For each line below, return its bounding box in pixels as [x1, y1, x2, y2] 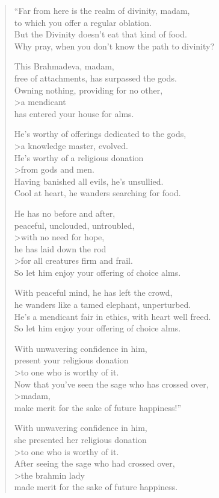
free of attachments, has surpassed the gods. [14, 71, 177, 84]
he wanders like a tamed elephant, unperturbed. [14, 298, 191, 311]
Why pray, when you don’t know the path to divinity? [14, 39, 215, 52]
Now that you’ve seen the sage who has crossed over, [14, 377, 209, 390]
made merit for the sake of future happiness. [14, 480, 178, 493]
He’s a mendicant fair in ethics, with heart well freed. [14, 310, 211, 322]
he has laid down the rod [14, 242, 106, 255]
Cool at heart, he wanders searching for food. [14, 187, 181, 199]
